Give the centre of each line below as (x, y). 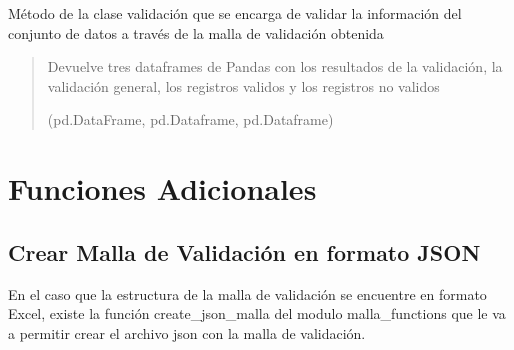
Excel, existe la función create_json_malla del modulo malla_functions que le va (257, 313)
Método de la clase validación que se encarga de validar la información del (235, 13)
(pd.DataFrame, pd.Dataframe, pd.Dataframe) (190, 119)
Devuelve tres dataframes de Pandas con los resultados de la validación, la (275, 66)
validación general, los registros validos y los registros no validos (243, 85)
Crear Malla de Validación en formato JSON (244, 251)
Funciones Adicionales (162, 188)
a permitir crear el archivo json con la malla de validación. (187, 332)
